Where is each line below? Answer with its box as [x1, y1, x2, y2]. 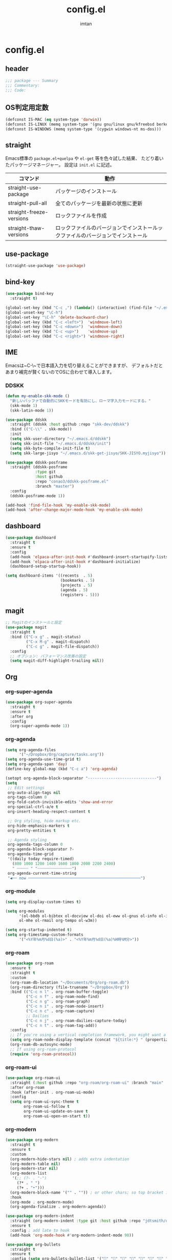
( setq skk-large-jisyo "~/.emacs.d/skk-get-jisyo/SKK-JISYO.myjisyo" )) [10, 451, 166, 456]
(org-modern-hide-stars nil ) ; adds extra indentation [10, 1156, 130, 1162]
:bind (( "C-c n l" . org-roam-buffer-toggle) [10, 989, 109, 995]
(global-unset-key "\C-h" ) [5, 310, 63, 315]
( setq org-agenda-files [5, 747, 56, 752]
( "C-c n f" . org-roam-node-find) [26, 994, 100, 999]
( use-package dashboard [5, 535, 56, 541]
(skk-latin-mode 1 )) [10, 407, 54, 413]
